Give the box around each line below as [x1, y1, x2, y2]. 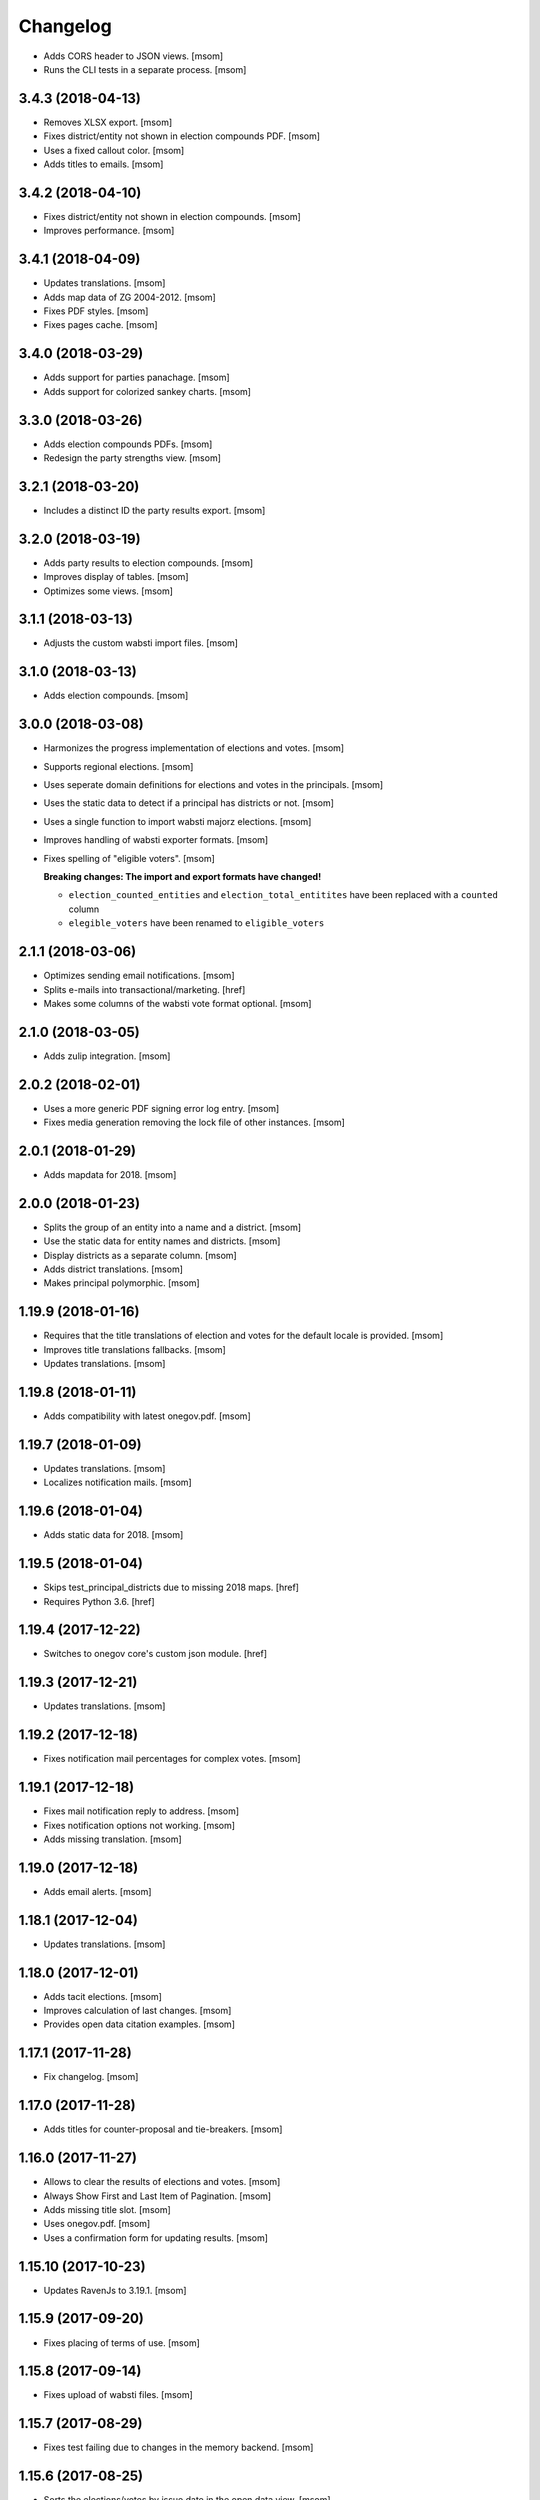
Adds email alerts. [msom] [43, 1885, 152, 1897]
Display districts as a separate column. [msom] [43, 1249, 237, 1261]
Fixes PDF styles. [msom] [43, 305, 149, 317]
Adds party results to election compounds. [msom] [43, 556, 254, 569]
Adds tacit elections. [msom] [43, 1990, 162, 2002]
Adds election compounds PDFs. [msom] [43, 438, 213, 450]
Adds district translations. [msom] [43, 1263, 184, 1275]
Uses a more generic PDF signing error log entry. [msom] [43, 1102, 280, 1114]
